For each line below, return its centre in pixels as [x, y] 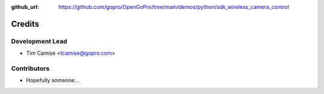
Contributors [30, 68]
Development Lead [39, 41]
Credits [25, 24]
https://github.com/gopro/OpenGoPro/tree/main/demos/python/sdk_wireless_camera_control [174, 7]
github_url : [25, 7]
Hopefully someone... [52, 80]
